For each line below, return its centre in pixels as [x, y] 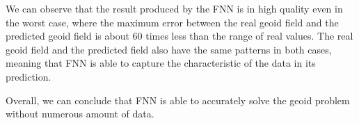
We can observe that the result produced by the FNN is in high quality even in [174, 8]
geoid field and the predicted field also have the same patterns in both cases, [169, 49]
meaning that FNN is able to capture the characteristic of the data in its [161, 63]
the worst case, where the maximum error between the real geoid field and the [172, 22]
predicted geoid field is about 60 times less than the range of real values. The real [179, 36]
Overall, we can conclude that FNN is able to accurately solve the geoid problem [178, 100]
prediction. [29, 76]
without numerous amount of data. [80, 114]
